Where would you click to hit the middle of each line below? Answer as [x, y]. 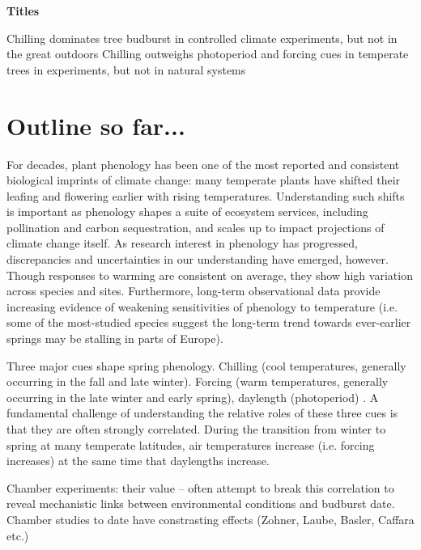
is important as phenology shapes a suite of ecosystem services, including [187, 212]
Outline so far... [96, 125]
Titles [23, 11]
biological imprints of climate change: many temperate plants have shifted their [204, 180]
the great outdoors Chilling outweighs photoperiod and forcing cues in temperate [208, 54]
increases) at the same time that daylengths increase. [138, 461]
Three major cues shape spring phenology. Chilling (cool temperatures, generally [206, 365]
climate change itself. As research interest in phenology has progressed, [182, 243]
